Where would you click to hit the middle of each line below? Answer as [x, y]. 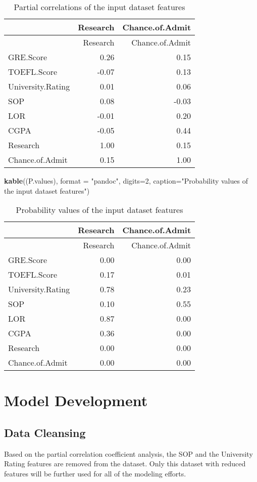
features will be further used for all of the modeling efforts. [95, 473]
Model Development [76, 400]
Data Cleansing [45, 432]
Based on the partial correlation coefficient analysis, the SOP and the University [128, 453]
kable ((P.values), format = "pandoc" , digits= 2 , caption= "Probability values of [126, 181]
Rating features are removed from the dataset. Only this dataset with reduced [125, 464]
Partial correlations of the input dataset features [99, 7]
